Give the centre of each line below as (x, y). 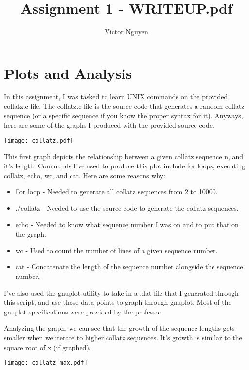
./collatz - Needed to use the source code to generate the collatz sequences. (127, 208)
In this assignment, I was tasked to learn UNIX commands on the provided (116, 96)
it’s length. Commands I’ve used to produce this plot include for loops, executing (125, 166)
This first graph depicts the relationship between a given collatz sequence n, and (124, 156)
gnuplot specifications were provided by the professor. (84, 311)
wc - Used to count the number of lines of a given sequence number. (116, 250)
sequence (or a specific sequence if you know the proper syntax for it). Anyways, (124, 115)
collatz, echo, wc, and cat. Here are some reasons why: (85, 175)
